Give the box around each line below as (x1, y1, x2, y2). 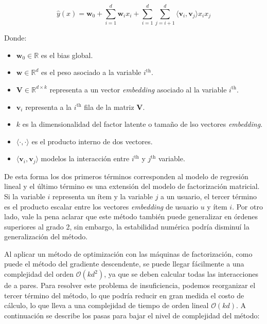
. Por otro (232, 201, 263, 212)
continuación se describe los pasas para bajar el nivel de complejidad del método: (4, 310, 260, 320)
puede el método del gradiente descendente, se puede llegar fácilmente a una (4, 258, 244, 269)
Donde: (4, 32, 27, 43)
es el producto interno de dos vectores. (31, 136, 153, 146)
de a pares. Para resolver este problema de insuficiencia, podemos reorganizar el (4, 280, 256, 291)
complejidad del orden (4, 269, 74, 279)
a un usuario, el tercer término (161, 190, 257, 201)
